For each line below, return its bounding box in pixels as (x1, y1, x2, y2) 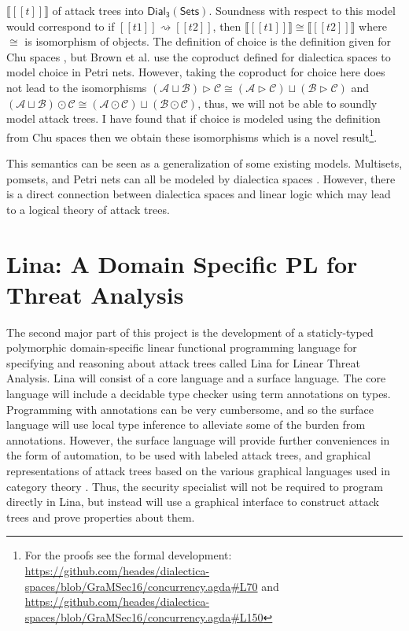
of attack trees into (52, 2, 144, 18)
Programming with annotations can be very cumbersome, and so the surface (6, 400, 374, 417)
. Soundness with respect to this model (208, 2, 396, 18)
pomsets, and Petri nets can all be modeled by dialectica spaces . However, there (6, 170, 396, 186)
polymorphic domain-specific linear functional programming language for (6, 339, 357, 356)
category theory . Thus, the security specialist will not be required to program (6, 478, 383, 494)
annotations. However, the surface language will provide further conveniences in (6, 431, 390, 448)
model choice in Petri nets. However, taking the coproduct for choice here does (6, 64, 385, 80)
